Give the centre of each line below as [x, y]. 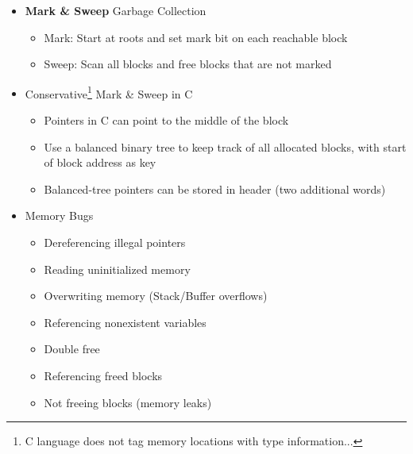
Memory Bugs [59, 215]
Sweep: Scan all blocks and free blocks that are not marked [188, 64]
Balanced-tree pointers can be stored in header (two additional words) [215, 189]
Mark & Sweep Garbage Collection [116, 10]
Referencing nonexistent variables [125, 322]
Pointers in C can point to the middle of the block [166, 120]
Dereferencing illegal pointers [115, 242]
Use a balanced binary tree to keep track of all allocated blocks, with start [225, 146]
